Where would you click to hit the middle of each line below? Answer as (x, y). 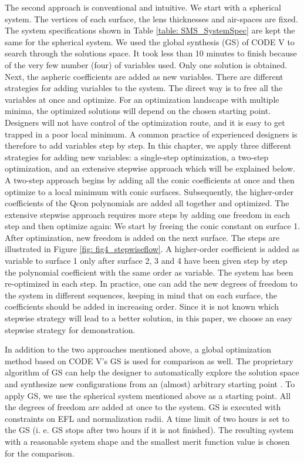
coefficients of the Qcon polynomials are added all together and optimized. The (147, 203)
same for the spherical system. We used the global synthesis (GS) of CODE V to (150, 41)
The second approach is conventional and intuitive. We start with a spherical (143, 7)
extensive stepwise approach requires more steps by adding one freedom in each (147, 214)
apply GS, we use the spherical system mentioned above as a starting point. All (148, 395)
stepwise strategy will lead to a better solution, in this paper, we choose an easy (148, 318)
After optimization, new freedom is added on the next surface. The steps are (142, 237)
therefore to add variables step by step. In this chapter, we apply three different (148, 145)
